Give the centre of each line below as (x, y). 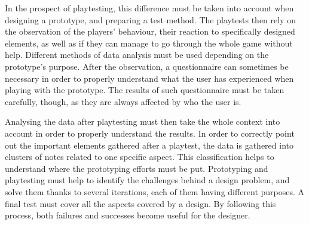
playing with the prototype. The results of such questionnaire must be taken (145, 90)
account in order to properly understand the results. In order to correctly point (150, 133)
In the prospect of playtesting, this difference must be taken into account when (149, 8)
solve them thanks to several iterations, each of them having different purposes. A (155, 191)
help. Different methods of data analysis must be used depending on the (137, 55)
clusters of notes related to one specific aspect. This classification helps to (140, 157)
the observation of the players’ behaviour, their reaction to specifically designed (150, 31)
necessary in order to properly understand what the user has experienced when (149, 78)
